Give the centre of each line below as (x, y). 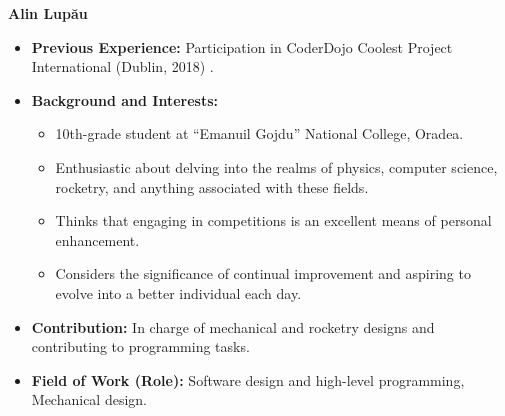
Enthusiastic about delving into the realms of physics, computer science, (276, 166)
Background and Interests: (124, 99)
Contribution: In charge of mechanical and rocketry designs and (233, 326)
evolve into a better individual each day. (178, 292)
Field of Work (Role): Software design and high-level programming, (248, 379)
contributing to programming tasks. (140, 346)
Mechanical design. (89, 399)
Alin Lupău (48, 13)
